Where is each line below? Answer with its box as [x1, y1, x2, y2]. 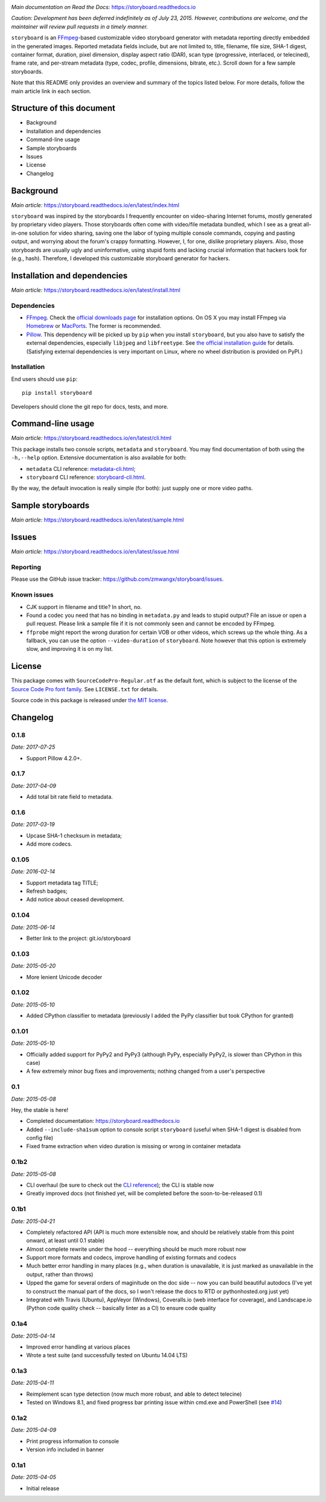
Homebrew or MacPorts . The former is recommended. [26, 322, 162, 330]
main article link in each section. [11, 88, 92, 95]
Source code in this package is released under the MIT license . [11, 697, 168, 704]
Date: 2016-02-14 [11, 868, 56, 875]
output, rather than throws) [26, 1271, 94, 1278]
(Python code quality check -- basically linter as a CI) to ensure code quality [26, 1305, 216, 1312]
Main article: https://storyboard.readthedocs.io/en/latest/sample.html [11, 516, 184, 523]
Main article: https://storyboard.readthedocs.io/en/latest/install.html [11, 286, 181, 293]
